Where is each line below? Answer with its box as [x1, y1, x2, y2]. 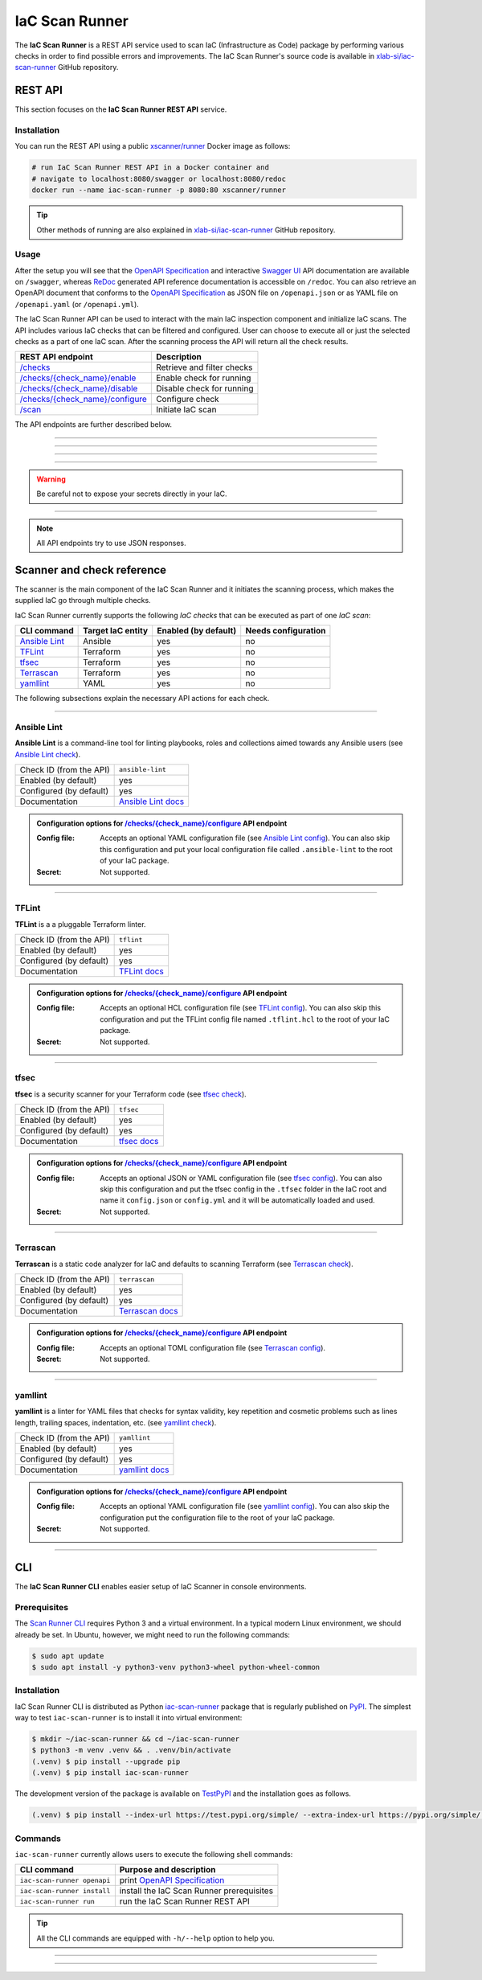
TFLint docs [118, 965, 164, 977]
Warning [36, 474, 66, 484]
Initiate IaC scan [155, 404, 217, 416]
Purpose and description [119, 1864, 216, 1875]
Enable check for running [155, 372, 251, 383]
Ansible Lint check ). [14, 749, 81, 759]
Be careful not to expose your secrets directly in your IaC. [36, 489, 228, 498]
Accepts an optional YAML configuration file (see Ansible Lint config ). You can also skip [100, 833, 390, 843]
